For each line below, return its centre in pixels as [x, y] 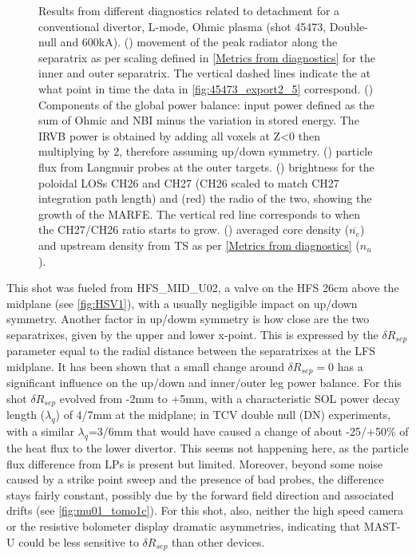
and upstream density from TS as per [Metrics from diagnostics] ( [199, 245]
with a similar [40, 431]
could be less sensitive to [79, 541]
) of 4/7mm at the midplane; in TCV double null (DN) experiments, [223, 415]
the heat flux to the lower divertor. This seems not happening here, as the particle [208, 448]
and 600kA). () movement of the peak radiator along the [199, 42]
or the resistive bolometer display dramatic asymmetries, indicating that [184, 525]
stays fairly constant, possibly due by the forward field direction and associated [200, 494]
